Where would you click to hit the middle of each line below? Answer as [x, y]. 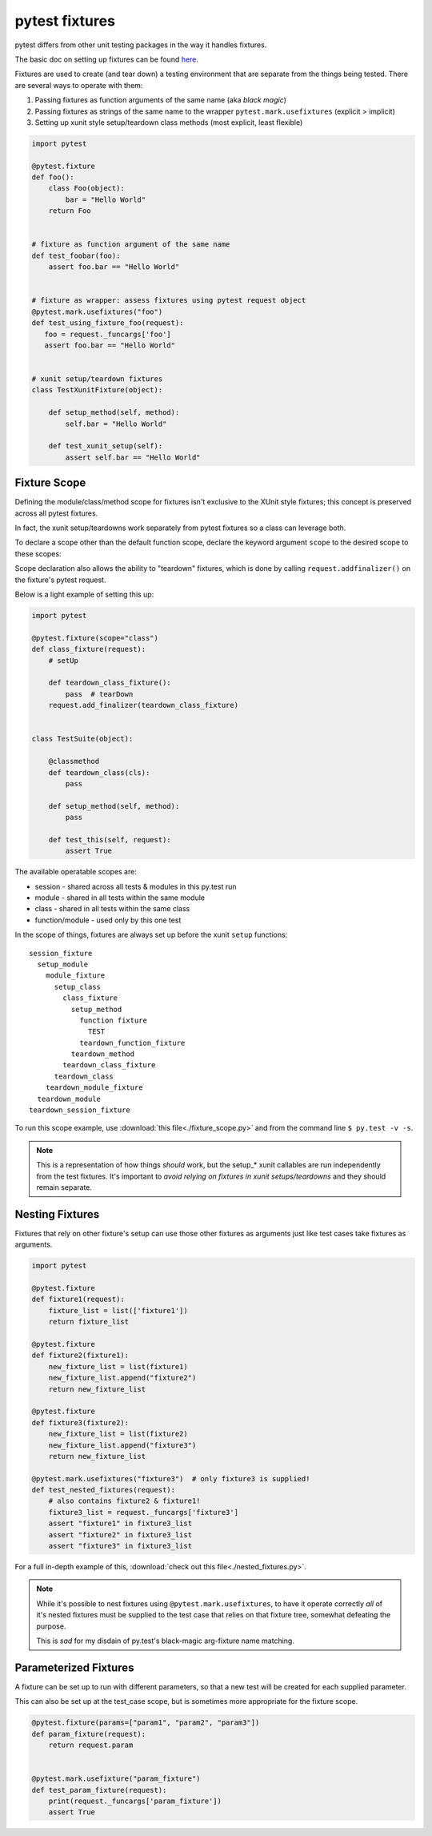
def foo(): [53, 177]
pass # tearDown [99, 694]
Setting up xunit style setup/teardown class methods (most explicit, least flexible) [169, 122]
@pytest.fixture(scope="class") [95, 638]
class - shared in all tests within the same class [112, 909]
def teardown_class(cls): [99, 772]
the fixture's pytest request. [60, 580]
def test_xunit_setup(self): [106, 446]
